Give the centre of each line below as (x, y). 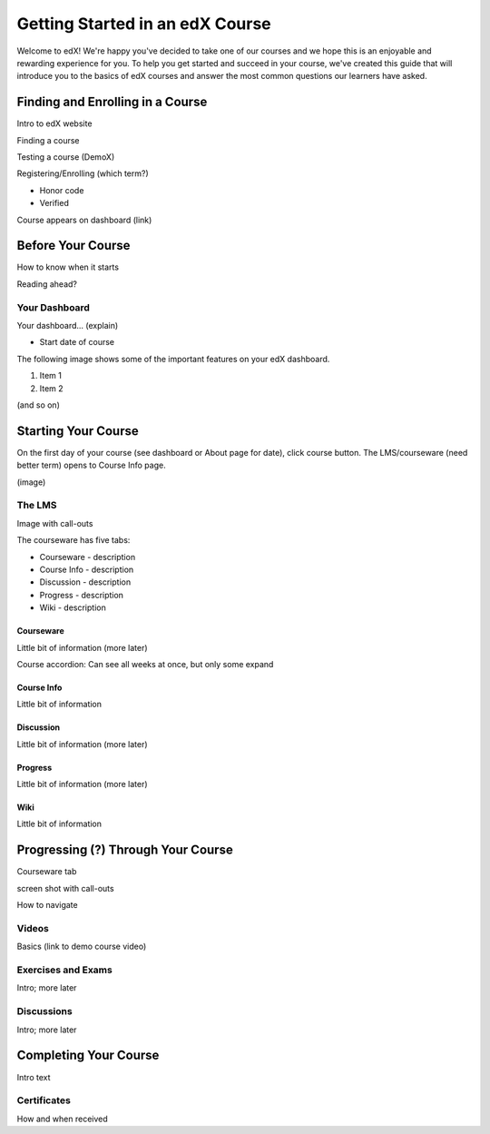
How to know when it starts (68, 267)
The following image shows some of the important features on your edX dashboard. (173, 359)
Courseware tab (47, 872)
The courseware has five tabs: (73, 540)
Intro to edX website (54, 123)
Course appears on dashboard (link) (84, 220)
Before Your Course (73, 246)
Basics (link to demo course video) (82, 947)
